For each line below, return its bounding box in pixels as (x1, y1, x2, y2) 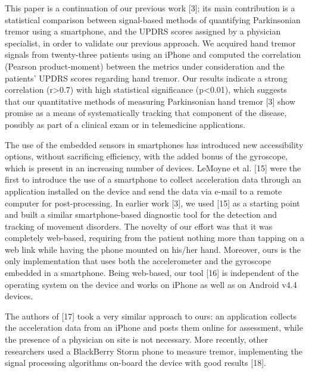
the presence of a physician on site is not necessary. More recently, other (5, 333, 269, 346)
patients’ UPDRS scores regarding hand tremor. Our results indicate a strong (5, 71, 288, 84)
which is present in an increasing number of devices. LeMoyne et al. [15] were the (5, 161, 301, 174)
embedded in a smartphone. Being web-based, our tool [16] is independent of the (5, 267, 299, 279)
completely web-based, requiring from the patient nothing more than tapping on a (5, 231, 305, 244)
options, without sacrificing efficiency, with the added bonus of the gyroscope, (5, 150, 288, 162)
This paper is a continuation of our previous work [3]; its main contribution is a (5, 2, 295, 14)
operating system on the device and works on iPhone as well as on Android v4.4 (5, 278, 297, 290)
